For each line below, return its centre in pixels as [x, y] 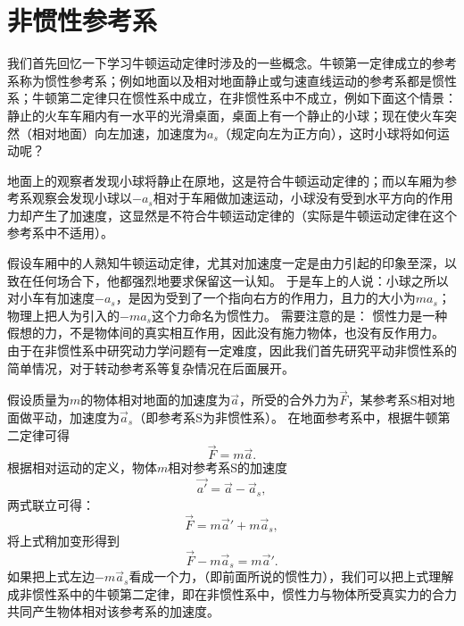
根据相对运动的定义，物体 [82, 467]
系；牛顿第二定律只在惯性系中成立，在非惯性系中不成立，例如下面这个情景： [232, 98]
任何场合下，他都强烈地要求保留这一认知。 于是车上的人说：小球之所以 [240, 280]
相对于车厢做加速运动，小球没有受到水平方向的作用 [303, 198]
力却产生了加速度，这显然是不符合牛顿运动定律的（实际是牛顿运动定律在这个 [232, 215]
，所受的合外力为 [290, 400]
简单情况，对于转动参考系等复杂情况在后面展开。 [151, 367]
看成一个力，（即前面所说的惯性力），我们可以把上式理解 [291, 576]
